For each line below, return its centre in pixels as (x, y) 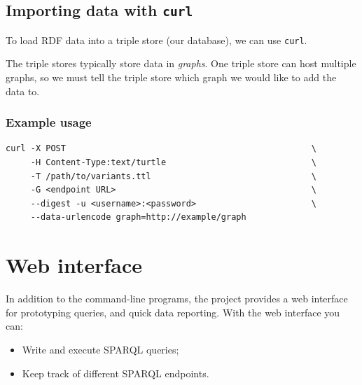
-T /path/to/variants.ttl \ (173, 176)
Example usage (49, 122)
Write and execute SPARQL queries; (100, 349)
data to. (23, 91)
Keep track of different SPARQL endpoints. (116, 373)
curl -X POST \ (161, 149)
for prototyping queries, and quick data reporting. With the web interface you (173, 312)
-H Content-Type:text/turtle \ (173, 163)
